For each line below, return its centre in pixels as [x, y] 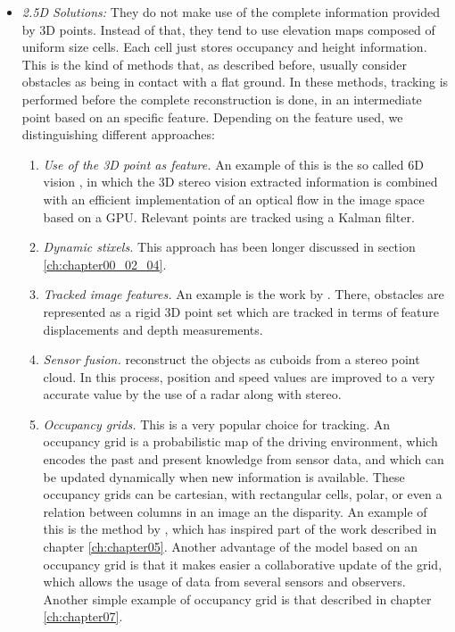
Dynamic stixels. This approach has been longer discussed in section [229, 247]
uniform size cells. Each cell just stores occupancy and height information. [224, 47]
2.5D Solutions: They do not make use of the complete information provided [231, 12]
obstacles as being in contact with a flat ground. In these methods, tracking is [235, 82]
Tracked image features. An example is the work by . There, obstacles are [244, 294]
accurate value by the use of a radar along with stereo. [192, 394]
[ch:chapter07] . [83, 616]
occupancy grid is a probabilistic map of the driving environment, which [240, 441]
